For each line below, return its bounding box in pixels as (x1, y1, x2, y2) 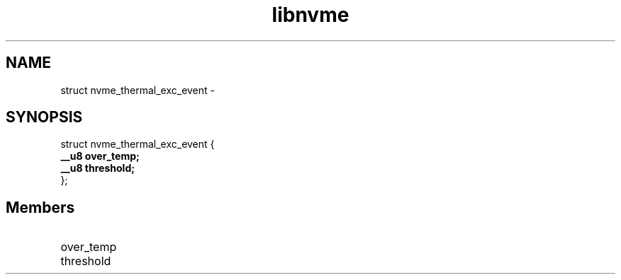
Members (6, 198, 75, 216)
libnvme (272, 3, 349, 27)
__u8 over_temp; (60, 150, 140, 163)
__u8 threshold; (60, 162, 135, 175)
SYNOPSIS (6, 108, 83, 127)
